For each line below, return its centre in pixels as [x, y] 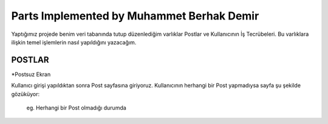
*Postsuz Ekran [31, 74]
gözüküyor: [26, 94]
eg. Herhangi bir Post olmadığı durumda [77, 108]
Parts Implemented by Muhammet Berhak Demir [135, 16]
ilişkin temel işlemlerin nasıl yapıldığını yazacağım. [74, 42]
